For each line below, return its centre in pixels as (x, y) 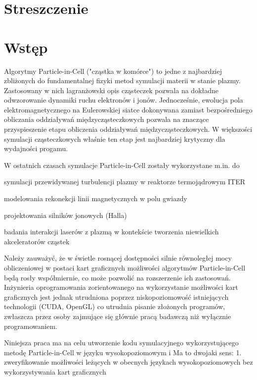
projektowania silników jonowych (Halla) (65, 215)
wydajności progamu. (36, 148)
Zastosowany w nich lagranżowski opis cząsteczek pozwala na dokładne (111, 90)
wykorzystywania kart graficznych (55, 371)
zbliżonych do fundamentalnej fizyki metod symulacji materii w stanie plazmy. (122, 81)
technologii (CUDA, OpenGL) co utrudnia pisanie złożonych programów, (115, 306)
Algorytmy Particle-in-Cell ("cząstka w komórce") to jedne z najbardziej (113, 71)
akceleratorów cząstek (37, 241)
